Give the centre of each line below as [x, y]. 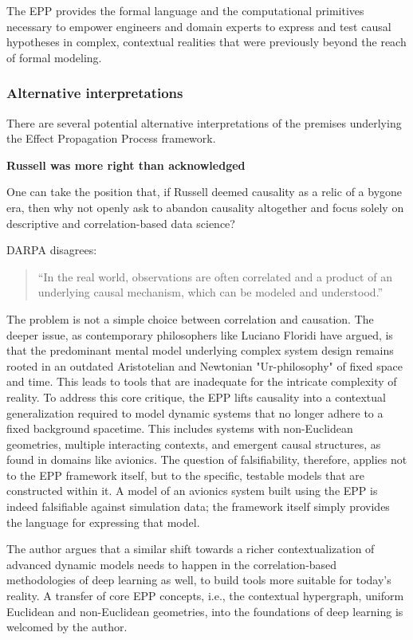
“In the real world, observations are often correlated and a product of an [215, 276]
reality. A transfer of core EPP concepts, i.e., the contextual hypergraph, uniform [205, 596]
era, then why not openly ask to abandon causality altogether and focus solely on [205, 207]
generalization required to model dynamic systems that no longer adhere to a [195, 412]
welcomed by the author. [67, 627]
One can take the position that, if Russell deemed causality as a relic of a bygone [205, 192]
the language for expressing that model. [103, 522]
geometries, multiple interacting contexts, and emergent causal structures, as [194, 444]
